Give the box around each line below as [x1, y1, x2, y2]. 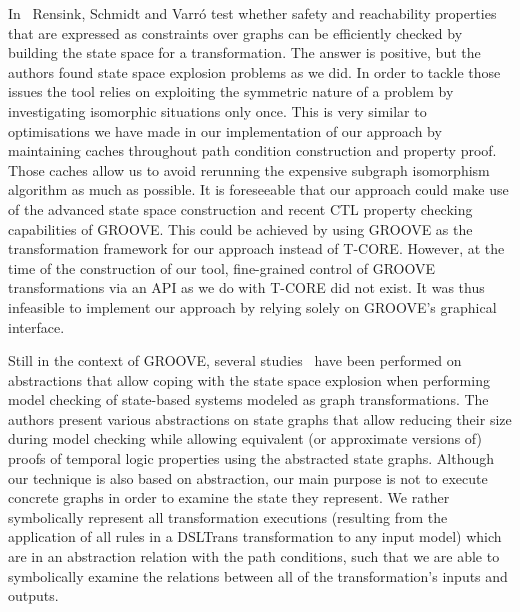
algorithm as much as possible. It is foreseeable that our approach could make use [8, 179, 509, 200]
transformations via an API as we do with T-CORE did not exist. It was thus [8, 277, 485, 298]
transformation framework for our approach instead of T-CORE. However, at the [8, 238, 505, 259]
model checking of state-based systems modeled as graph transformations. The [8, 389, 489, 410]
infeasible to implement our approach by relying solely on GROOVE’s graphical [8, 296, 497, 317]
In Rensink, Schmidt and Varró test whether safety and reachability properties [8, 3, 497, 23]
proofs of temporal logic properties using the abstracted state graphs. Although [8, 448, 495, 469]
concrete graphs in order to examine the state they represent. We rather [8, 487, 450, 508]
